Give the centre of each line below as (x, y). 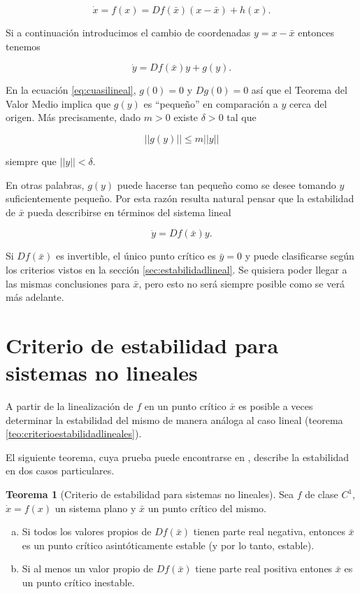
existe (186, 117)
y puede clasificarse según (300, 256)
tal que (242, 117)
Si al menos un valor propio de (88, 568)
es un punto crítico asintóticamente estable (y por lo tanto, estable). (168, 545)
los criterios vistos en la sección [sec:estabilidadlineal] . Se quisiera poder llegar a (177, 269)
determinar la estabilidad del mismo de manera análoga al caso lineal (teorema (174, 419)
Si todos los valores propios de (87, 531)
